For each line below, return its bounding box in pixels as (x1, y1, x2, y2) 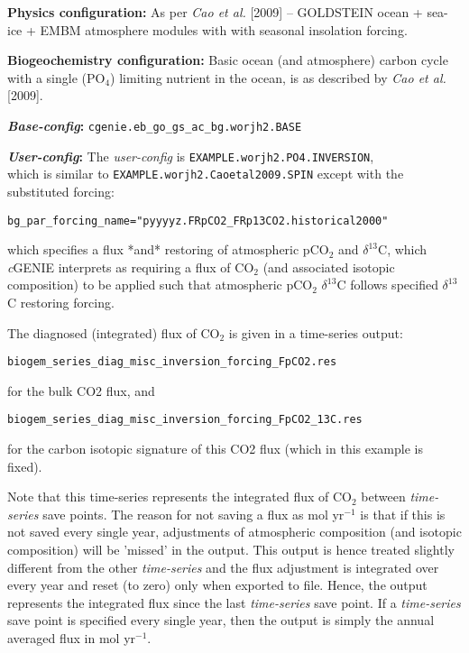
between (361, 487, 406, 506)
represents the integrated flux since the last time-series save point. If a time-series (7, 593, 461, 612)
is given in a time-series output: (228, 323, 403, 342)
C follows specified (336, 275, 438, 294)
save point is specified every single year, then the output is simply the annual (7, 611, 435, 630)
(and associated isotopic (262, 257, 395, 276)
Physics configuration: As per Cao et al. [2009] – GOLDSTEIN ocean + (7, 3, 423, 21)
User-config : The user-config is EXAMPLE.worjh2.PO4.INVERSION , (7, 146, 374, 165)
